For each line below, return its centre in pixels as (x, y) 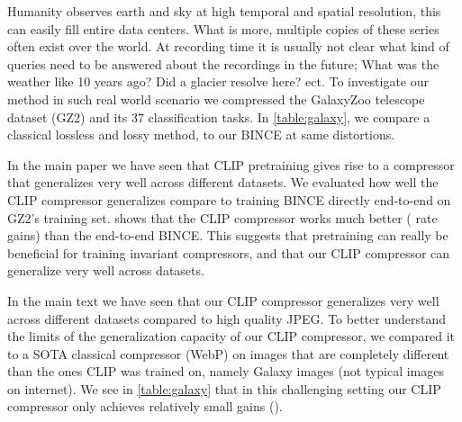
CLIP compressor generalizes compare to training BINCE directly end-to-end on (229, 199)
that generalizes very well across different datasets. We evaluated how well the (223, 182)
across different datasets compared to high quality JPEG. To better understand (227, 318)
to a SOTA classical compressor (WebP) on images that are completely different (228, 353)
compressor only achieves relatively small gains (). (145, 406)
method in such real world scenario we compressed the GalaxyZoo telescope (216, 99)
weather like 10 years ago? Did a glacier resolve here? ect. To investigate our (218, 81)
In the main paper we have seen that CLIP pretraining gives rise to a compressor (231, 164)
